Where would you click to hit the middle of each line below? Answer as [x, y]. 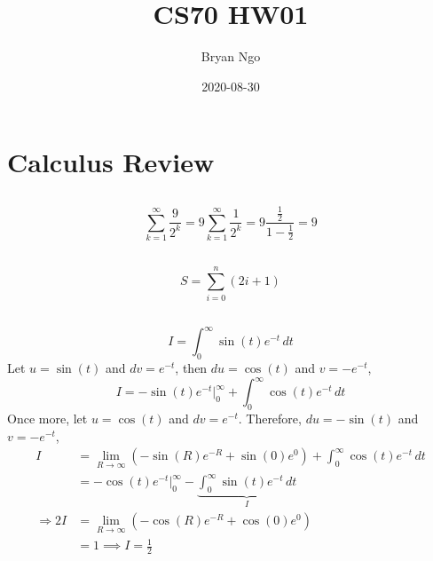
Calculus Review [111, 162]
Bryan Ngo [231, 56]
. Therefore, [270, 419]
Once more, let [47, 419]
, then [191, 368]
